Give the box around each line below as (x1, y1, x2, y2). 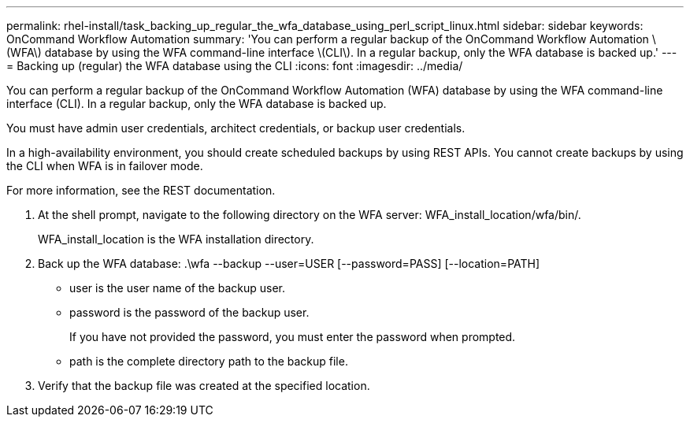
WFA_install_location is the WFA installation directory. (38, 232, 314, 246)
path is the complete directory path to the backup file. (69, 354, 348, 368)
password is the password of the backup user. (69, 306, 310, 319)
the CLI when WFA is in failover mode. (6, 159, 203, 173)
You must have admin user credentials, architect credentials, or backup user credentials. (6, 121, 466, 135)
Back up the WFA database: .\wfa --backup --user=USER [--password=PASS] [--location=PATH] (38, 257, 540, 270)
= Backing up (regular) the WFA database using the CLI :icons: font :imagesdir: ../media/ (6, 59, 463, 72)
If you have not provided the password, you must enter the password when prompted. (69, 330, 516, 343)
